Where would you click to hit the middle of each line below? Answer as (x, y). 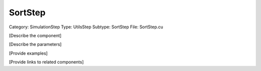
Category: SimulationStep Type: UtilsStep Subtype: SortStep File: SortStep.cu (86, 27)
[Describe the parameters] (35, 44)
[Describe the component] (35, 35)
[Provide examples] (28, 53)
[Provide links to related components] (46, 62)
